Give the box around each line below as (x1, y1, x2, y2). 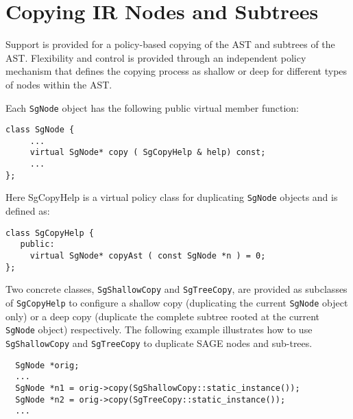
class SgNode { (5, 125, 75, 135)
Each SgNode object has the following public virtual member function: (5, 100, 299, 115)
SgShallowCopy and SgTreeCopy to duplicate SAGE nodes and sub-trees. (5, 335, 313, 350)
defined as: (5, 204, 50, 218)
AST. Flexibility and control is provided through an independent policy (5, 50, 306, 64)
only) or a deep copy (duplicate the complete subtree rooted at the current (5, 309, 319, 323)
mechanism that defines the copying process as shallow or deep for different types (5, 64, 348, 78)
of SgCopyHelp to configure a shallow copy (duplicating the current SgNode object (5, 295, 348, 309)
